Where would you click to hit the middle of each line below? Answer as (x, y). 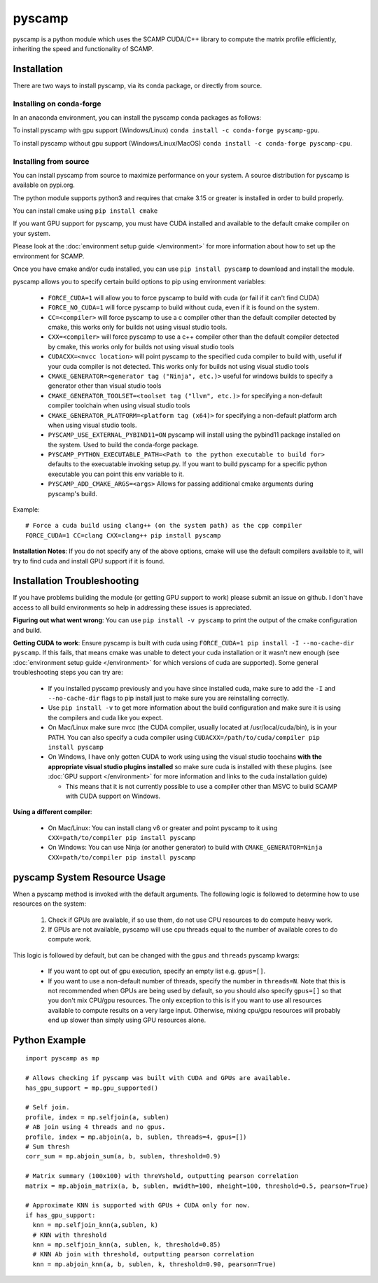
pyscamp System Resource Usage (89, 877)
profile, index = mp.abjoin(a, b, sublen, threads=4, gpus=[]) (136, 1137)
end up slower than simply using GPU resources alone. (127, 1020)
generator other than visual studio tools (105, 386)
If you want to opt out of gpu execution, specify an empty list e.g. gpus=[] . (157, 971)
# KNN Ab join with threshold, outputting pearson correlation (143, 1254)
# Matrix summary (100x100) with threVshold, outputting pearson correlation (162, 1176)
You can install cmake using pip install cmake (85, 211)
